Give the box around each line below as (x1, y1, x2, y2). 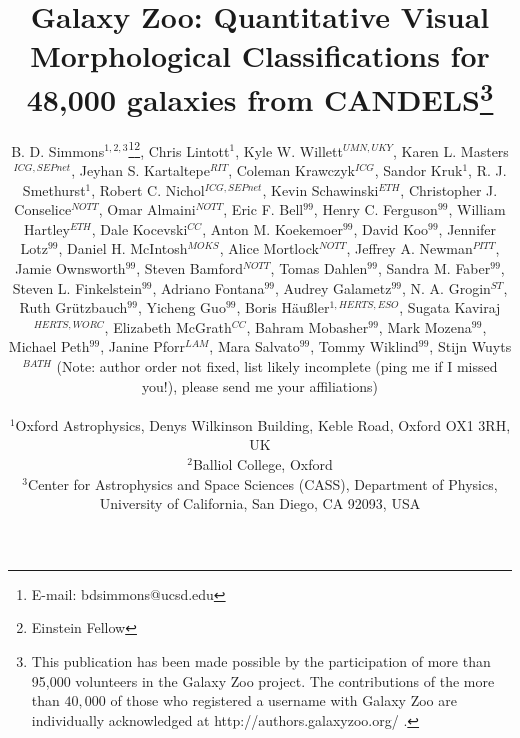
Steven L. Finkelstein (12, 277, 142, 298)
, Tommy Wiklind (310, 336, 419, 357)
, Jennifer (438, 218, 497, 239)
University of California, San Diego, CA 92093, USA (99, 493, 421, 514)
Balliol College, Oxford (192, 453, 333, 474)
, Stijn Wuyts (429, 336, 512, 357)
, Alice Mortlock (219, 238, 319, 259)
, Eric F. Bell (223, 199, 304, 220)
